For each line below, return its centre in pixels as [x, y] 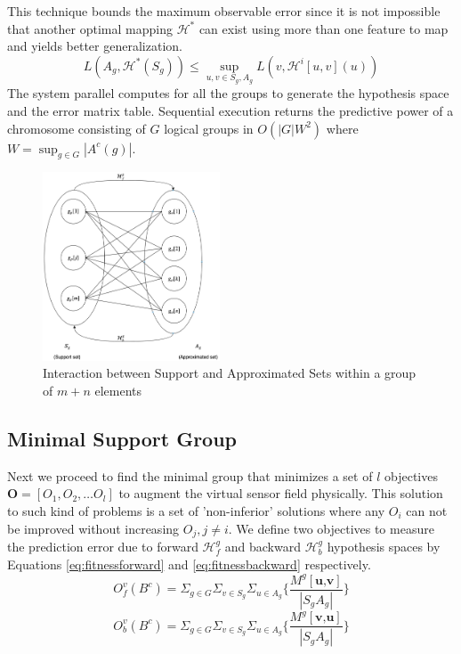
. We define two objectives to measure [331, 528]
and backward [263, 547]
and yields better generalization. [95, 46]
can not [427, 511]
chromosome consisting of [77, 128]
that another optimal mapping [90, 28]
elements [118, 391]
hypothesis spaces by [384, 547]
